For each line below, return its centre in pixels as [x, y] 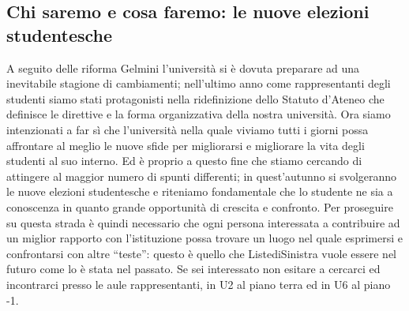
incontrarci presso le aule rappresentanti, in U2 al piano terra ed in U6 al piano [199, 284]
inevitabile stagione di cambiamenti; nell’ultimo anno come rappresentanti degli [199, 83]
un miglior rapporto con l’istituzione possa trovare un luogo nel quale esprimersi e [204, 238]
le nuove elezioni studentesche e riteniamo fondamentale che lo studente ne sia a [200, 191]
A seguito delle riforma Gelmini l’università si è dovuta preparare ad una [183, 67]
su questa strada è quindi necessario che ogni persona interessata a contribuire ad [203, 222]
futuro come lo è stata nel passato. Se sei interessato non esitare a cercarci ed [193, 269]
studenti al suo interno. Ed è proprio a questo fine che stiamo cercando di [184, 161]
